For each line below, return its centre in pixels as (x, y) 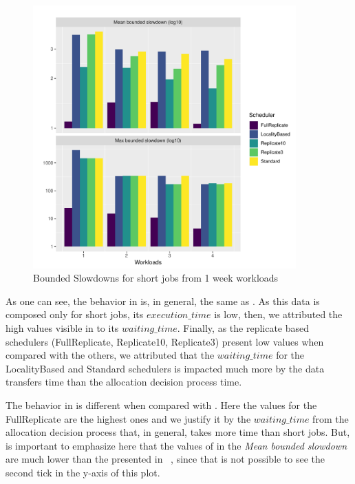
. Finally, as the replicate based (243, 327)
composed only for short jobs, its (75, 314)
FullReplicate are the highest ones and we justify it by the (128, 418)
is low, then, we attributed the (278, 314)
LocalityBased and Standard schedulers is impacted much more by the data (165, 368)
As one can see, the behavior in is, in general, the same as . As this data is (163, 301)
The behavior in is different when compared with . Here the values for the (161, 404)
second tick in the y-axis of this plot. (83, 472)
